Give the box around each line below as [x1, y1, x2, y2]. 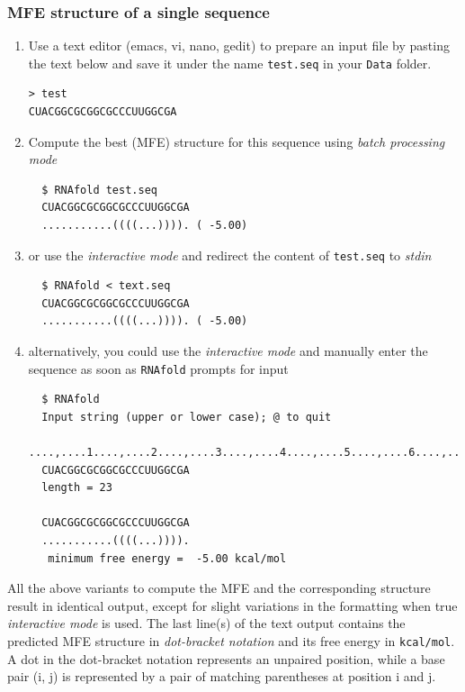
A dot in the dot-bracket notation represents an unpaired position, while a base [7, 649, 445, 668]
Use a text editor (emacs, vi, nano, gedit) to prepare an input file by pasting [28, 36, 450, 55]
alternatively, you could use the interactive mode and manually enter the [28, 341, 428, 360]
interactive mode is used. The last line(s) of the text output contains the [7, 614, 406, 633]
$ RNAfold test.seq [41, 183, 157, 196]
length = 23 [41, 481, 112, 495]
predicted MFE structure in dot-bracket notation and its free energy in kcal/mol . [7, 632, 455, 651]
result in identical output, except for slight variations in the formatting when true [7, 596, 458, 615]
